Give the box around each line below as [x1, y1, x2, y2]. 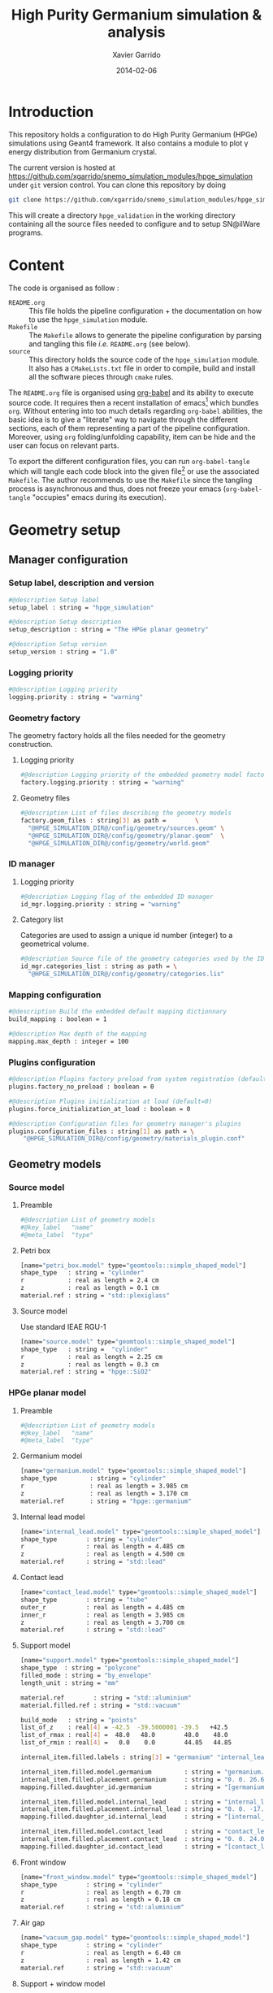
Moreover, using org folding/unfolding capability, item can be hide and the [8, 432, 256, 442]
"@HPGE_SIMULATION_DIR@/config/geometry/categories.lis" [28, 970, 225, 979]
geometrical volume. [19, 939, 89, 949]
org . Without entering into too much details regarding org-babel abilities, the [8, 406, 262, 416]
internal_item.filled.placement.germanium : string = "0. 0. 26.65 [19, 1775, 268, 1783]
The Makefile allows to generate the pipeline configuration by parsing [28, 330, 262, 340]
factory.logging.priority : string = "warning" [19, 779, 184, 787]
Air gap [19, 1918, 45, 1928]
